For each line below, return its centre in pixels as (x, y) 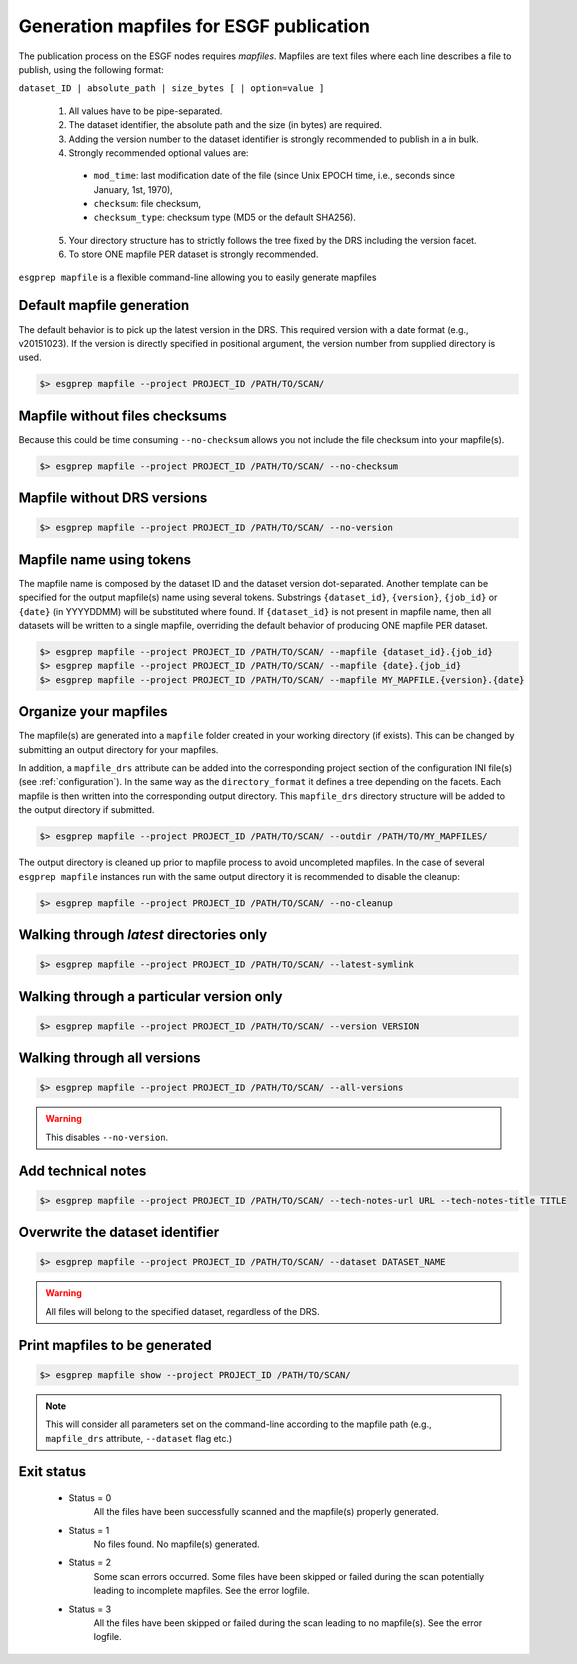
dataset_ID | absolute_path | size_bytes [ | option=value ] (171, 88)
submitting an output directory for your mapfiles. (118, 749)
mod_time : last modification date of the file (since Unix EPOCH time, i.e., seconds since (274, 176)
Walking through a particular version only (150, 996)
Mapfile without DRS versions (113, 498)
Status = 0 (90, 1497)
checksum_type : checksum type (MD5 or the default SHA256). (225, 217)
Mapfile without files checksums (122, 415)
